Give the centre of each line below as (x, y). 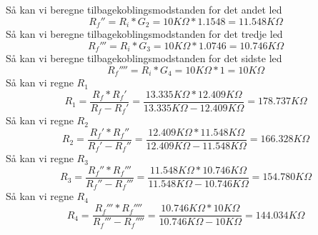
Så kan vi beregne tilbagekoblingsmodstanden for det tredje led (144, 34)
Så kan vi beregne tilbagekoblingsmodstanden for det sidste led (144, 58)
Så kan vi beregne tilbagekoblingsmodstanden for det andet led (144, 9)
